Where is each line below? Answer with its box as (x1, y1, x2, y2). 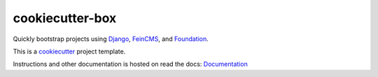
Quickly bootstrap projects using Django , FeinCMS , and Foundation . (13, 35, 209, 43)
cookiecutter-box (13, 10, 117, 26)
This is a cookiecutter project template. (13, 47, 126, 55)
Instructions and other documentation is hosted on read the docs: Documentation (13, 60, 248, 69)
